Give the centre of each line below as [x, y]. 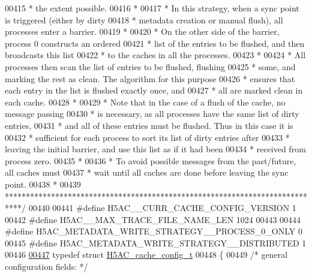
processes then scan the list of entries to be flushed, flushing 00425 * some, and [150, 66]
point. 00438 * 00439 [43, 184]
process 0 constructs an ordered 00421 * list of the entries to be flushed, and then [155, 43]
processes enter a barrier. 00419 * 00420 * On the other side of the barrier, [142, 31]
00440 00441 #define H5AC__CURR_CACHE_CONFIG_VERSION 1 [162, 208]
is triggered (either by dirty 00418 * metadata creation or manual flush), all [144, 19]
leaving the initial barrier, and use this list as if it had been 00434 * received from [155, 149]
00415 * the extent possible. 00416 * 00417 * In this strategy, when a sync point [152, 8]
